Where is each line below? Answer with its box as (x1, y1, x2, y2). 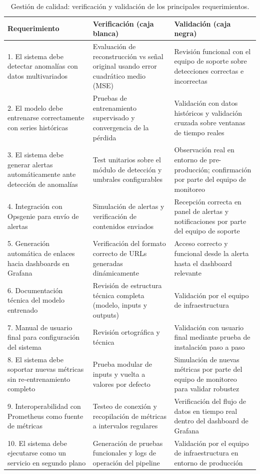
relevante (174, 268, 201, 278)
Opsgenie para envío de (7, 211, 79, 221)
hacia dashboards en (7, 258, 69, 268)
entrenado (7, 304, 38, 315)
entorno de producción (174, 457, 243, 468)
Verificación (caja (92, 18, 154, 29)
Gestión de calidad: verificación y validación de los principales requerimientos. (10, 1, 249, 11)
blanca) (92, 28, 119, 39)
